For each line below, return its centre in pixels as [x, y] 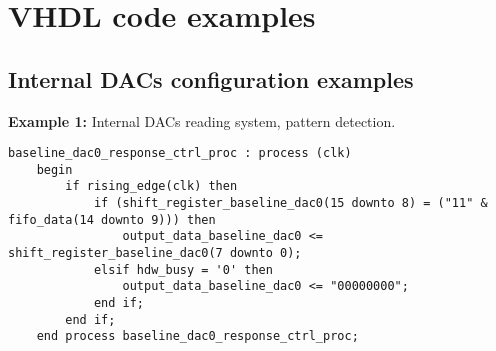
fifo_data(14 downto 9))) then [112, 219]
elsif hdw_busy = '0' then [183, 269]
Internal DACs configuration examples [211, 78]
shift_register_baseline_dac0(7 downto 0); [155, 253]
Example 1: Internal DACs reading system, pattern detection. [202, 120]
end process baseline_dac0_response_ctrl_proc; [197, 336]
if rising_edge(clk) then [151, 186]
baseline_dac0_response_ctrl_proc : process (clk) [180, 153]
